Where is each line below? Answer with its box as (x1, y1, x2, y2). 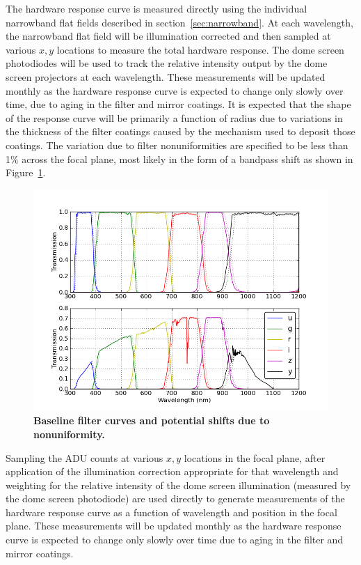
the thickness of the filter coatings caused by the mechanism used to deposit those (6, 124, 355, 139)
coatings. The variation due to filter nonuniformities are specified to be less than (6, 137, 348, 152)
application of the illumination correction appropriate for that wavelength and (6, 464, 339, 479)
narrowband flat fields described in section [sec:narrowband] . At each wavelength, (6, 15, 353, 29)
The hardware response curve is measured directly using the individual (6, 1, 307, 15)
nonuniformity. (33, 426, 105, 441)
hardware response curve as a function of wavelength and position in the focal (6, 504, 337, 519)
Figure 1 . (6, 165, 46, 180)
